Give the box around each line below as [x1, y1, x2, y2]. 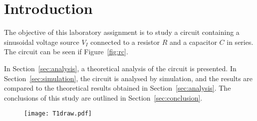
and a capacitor [169, 36, 217, 47]
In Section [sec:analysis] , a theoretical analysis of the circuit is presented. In [4, 63, 237, 73]
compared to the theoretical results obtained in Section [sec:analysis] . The [4, 83, 231, 93]
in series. [227, 36, 254, 47]
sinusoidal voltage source [4, 36, 79, 47]
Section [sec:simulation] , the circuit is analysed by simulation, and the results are [4, 73, 253, 83]
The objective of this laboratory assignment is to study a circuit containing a [4, 27, 240, 37]
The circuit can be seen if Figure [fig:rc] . [4, 46, 128, 57]
